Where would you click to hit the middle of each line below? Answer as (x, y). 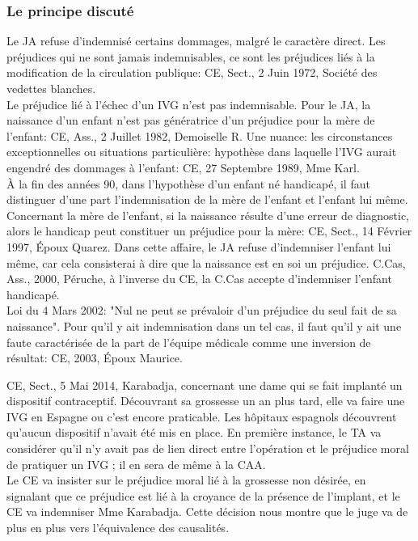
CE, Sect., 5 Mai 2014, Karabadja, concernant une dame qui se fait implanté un (205, 385)
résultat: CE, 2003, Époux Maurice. (95, 358)
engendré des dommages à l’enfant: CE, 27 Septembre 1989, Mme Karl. (183, 167)
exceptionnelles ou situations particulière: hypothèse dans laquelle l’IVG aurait (202, 152)
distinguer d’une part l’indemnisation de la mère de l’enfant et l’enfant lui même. (207, 199)
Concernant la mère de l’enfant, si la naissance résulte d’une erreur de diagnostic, (208, 215)
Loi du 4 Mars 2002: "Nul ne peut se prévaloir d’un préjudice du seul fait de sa (202, 310)
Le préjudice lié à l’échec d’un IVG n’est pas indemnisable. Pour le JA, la (189, 104)
